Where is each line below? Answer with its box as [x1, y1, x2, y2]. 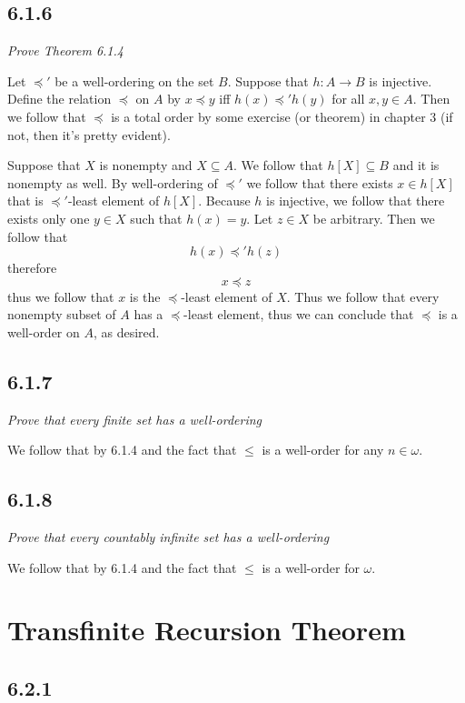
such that [130, 208, 183, 227]
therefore [7, 258, 57, 277]
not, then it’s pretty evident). [7, 125, 171, 144]
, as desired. [93, 322, 160, 341]
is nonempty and [99, 156, 193, 175]
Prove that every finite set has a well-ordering [7, 409, 262, 428]
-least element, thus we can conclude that [183, 305, 414, 324]
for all [331, 89, 365, 108]
